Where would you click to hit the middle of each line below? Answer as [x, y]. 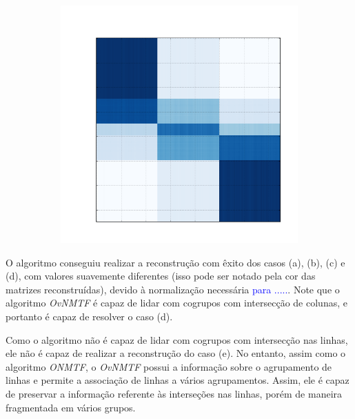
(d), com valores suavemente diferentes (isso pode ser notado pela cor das [161, 276]
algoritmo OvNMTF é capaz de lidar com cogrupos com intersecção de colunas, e [176, 303]
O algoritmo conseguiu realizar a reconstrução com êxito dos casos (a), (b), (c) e [175, 262]
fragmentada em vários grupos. [71, 407]
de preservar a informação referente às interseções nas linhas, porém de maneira [174, 393]
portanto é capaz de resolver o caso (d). [89, 316]
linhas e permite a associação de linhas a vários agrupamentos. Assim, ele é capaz [177, 380]
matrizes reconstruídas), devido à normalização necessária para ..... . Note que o [173, 289]
